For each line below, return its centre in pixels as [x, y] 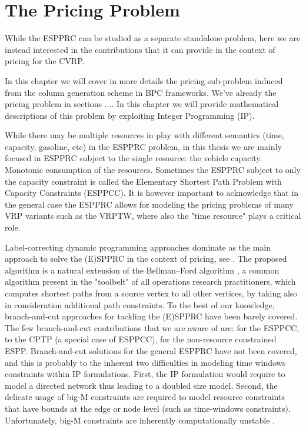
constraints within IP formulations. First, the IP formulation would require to [145, 374]
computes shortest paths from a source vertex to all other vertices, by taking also [151, 293]
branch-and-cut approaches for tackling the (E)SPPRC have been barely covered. [151, 316]
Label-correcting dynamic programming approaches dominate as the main [138, 247]
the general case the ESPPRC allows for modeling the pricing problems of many [149, 204]
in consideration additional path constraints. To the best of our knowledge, [140, 304]
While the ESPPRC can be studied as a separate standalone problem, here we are [153, 38]
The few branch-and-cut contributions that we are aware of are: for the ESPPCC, [152, 327]
